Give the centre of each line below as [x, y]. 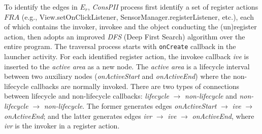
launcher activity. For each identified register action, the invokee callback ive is [127, 56]
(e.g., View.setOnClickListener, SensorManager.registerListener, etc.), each [138, 16]
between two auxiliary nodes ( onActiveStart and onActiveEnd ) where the [118, 76]
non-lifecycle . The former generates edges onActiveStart [130, 106]
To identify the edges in [41, 7]
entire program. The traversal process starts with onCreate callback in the [120, 46]
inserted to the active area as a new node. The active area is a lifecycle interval [127, 66]
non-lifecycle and [211, 96]
